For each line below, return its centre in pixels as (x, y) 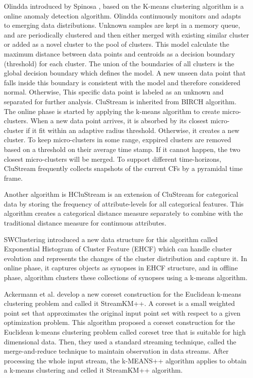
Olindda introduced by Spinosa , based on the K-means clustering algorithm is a (124, 6)
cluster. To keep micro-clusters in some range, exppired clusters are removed (117, 140)
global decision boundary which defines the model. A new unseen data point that (125, 73)
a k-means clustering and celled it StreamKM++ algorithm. (93, 370)
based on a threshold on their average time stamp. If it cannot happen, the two (122, 149)
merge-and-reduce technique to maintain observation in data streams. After (116, 351)
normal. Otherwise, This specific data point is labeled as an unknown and (114, 92)
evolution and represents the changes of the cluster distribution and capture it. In (126, 258)
